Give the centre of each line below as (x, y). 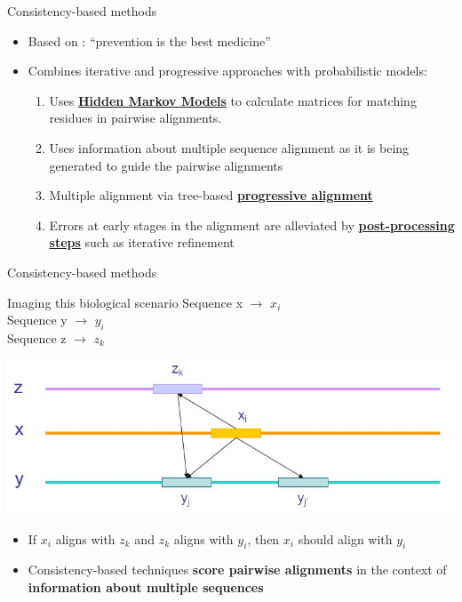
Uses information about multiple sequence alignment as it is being (229, 147)
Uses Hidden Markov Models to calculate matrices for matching (233, 100)
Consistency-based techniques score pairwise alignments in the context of (237, 570)
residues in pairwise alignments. (135, 118)
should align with (345, 538)
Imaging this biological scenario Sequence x (125, 302)
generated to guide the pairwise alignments (166, 165)
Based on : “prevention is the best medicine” (149, 40)
